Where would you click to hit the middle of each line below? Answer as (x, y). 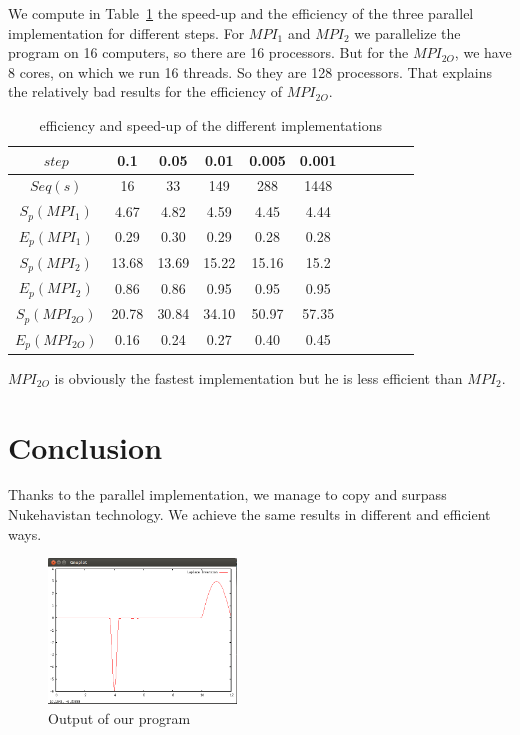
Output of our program (119, 717)
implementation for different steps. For (126, 32)
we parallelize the (407, 32)
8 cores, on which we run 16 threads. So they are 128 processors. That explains (250, 71)
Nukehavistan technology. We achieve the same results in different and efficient (249, 514)
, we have (483, 52)
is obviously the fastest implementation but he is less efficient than (258, 377)
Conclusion (85, 446)
